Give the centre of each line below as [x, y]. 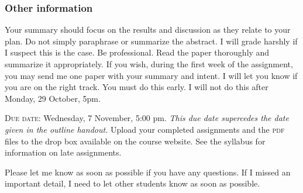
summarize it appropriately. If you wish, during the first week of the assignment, [149, 64]
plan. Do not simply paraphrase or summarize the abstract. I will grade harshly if [151, 41]
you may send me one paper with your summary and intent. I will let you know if [151, 75]
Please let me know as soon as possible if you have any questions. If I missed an [148, 172]
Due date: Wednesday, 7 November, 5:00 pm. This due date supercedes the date [147, 118]
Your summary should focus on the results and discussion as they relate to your [148, 30]
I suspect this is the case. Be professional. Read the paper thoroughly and [137, 52]
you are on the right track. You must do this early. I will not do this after [137, 87]
